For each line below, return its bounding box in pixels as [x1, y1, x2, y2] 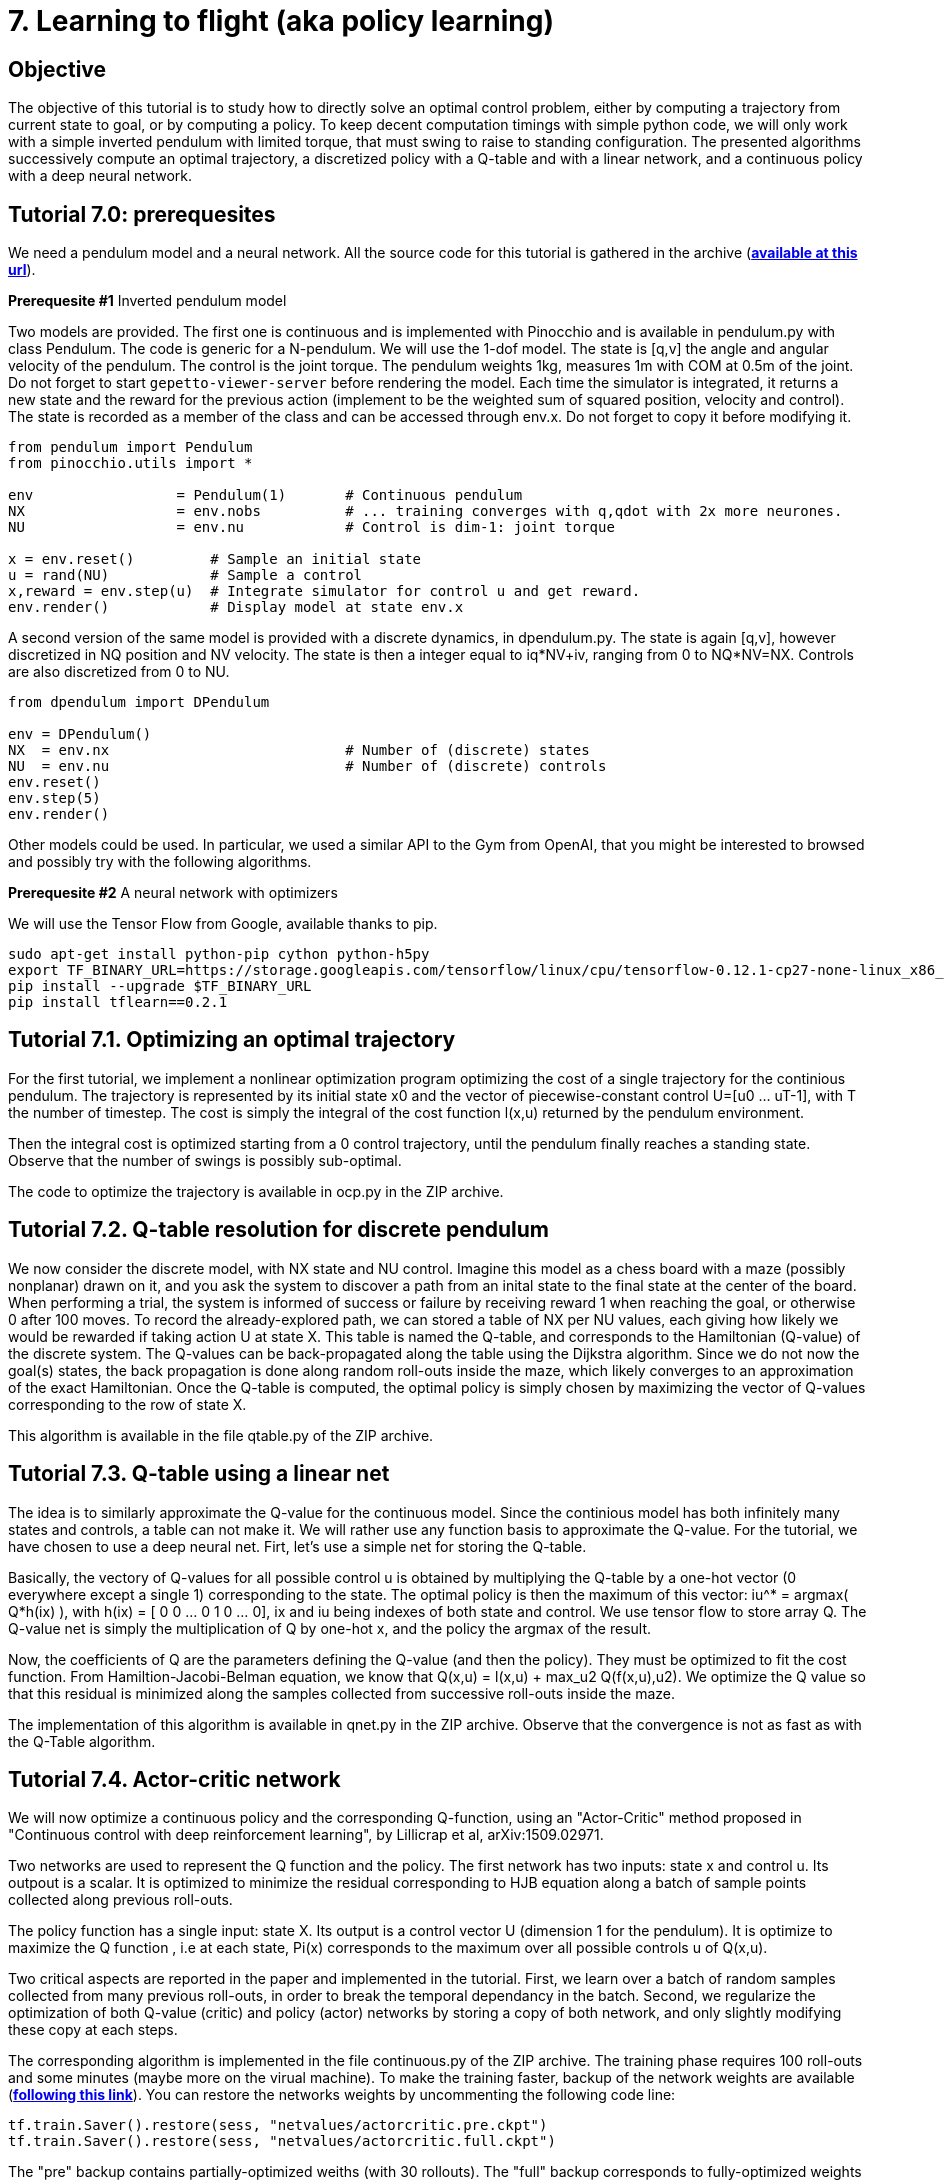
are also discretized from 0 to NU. [8, 663, 230, 681]
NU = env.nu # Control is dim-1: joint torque [8, 519, 615, 536]
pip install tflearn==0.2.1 [8, 994, 228, 1011]
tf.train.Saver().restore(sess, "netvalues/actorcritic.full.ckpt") [8, 2133, 556, 2150]
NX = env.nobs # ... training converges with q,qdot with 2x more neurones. [8, 503, 843, 520]
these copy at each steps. [8, 2021, 178, 2039]
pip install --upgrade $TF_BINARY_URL [8, 978, 312, 995]
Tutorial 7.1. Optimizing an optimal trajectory [8, 1027, 456, 1053]
